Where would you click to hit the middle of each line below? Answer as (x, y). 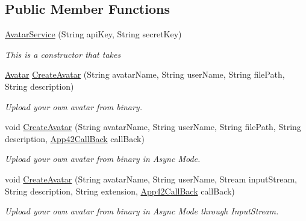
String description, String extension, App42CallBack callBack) (120, 191)
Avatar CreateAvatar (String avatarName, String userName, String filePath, (145, 74)
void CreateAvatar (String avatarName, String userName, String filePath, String (153, 127)
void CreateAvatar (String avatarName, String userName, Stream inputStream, (151, 179)
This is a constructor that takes (63, 54)
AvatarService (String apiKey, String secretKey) (93, 34)
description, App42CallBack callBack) (75, 138)
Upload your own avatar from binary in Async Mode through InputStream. (142, 211)
